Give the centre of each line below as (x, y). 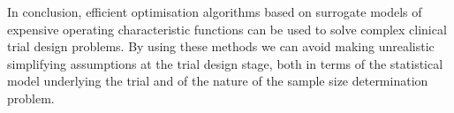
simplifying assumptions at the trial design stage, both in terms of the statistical (225, 63)
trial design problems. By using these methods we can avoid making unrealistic (221, 46)
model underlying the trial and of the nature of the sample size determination (218, 81)
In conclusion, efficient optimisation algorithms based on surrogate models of (215, 11)
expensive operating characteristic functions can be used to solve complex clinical (227, 29)
